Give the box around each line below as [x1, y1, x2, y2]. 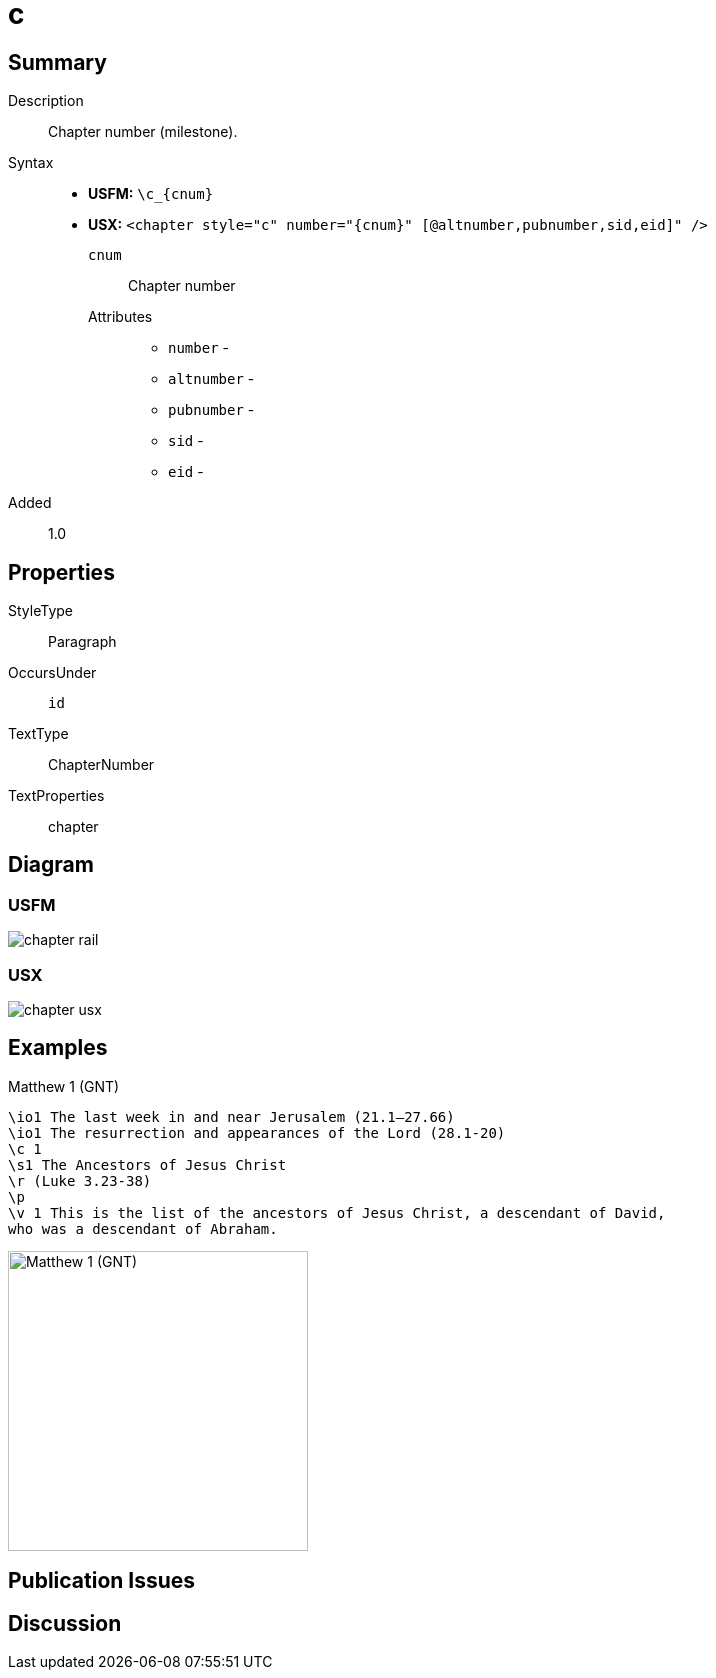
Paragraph [48, 633, 117, 651]
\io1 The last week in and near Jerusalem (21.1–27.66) [8, 1108, 455, 1125]
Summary [8, 49, 107, 75]
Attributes [88, 308, 153, 326]
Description [8, 92, 84, 110]
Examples [8, 1035, 108, 1061]
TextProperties [8, 787, 105, 805]
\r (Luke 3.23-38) [8, 1172, 152, 1189]
